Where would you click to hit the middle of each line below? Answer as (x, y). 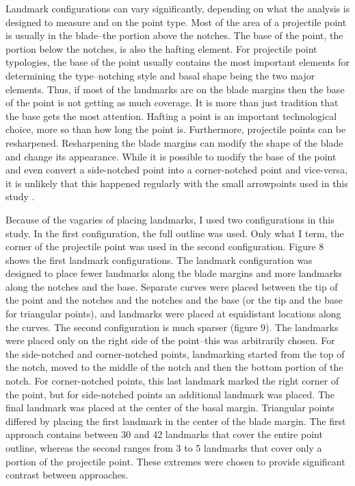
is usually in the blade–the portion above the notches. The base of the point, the (174, 35)
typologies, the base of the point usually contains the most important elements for (177, 62)
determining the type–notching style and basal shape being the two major (160, 75)
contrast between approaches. (67, 475)
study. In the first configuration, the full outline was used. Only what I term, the (175, 233)
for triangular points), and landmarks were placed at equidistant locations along (173, 314)
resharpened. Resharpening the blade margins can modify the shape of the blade (174, 142)
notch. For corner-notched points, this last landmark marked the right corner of (172, 381)
